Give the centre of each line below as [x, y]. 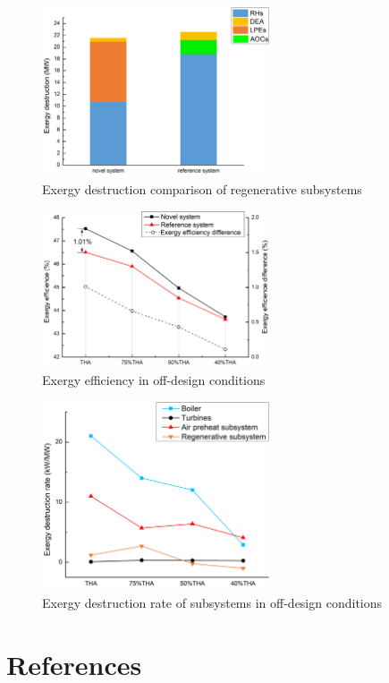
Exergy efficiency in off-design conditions [154, 380]
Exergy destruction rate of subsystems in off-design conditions [212, 602]
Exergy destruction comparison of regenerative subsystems [202, 188]
